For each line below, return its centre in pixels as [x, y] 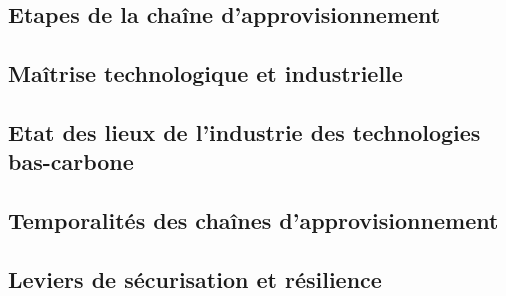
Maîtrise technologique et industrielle [205, 73]
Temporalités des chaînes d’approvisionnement [253, 220]
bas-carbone [71, 161]
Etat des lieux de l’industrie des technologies [244, 131]
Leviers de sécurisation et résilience [195, 278]
